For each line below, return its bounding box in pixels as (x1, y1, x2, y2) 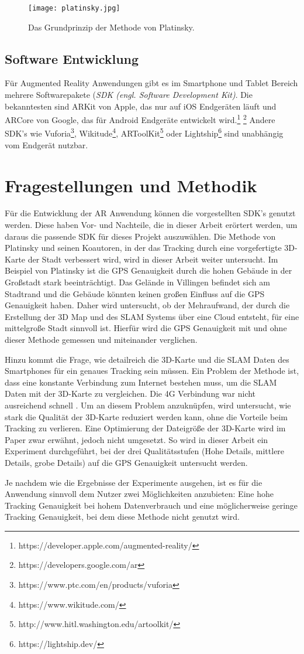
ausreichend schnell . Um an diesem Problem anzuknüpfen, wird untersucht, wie (5, 398, 291, 411)
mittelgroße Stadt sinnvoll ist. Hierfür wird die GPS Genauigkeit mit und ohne (5, 322, 287, 334)
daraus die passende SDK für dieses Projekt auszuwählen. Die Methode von (5, 230, 276, 242)
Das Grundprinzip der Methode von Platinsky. (28, 21, 195, 33)
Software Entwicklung (5, 49, 139, 67)
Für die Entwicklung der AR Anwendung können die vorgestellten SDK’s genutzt (5, 207, 296, 219)
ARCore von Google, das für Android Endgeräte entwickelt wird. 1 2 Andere (5, 112, 275, 125)
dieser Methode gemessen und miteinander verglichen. (5, 333, 198, 345)
